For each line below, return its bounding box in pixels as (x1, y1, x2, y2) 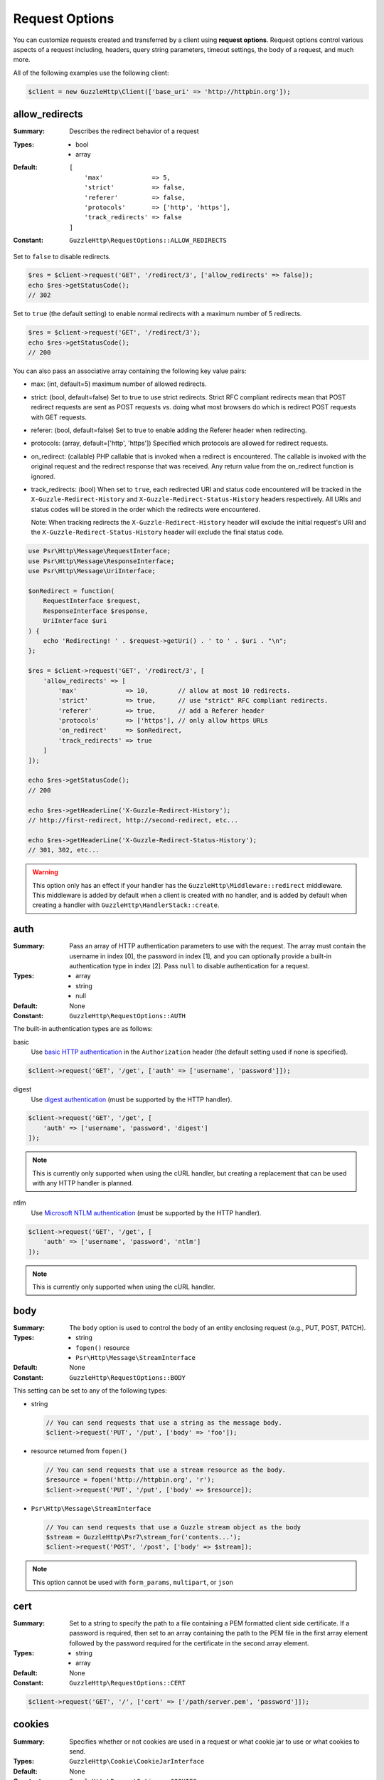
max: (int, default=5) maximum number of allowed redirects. (31, 379, 207, 388)
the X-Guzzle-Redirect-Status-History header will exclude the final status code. (31, 528, 284, 537)
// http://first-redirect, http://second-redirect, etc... (28, 816, 238, 824)
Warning (32, 868, 58, 876)
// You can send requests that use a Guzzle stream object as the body (46, 1523, 302, 1531)
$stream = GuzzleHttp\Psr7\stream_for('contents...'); (46, 1533, 241, 1541)
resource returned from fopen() (31, 1446, 128, 1455)
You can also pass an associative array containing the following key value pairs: (13, 367, 247, 375)
